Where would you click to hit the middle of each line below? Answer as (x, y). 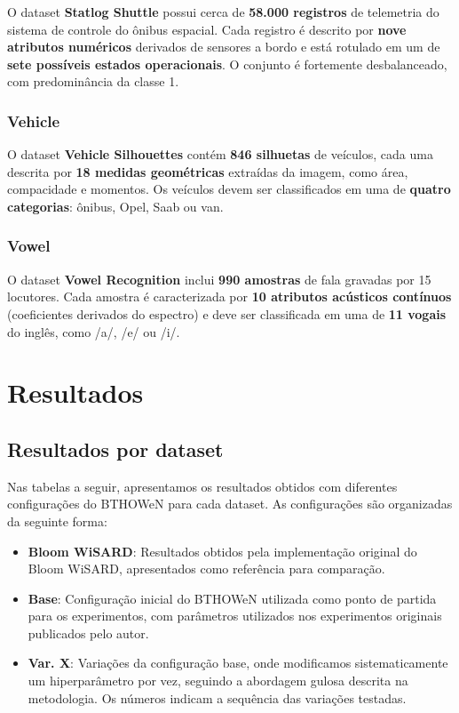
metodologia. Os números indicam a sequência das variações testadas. (217, 697)
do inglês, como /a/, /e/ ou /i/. (94, 331)
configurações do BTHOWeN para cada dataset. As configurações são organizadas (230, 504)
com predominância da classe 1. (93, 81)
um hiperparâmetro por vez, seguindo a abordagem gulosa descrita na (218, 681)
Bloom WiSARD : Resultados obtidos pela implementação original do (222, 551)
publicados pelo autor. (88, 633)
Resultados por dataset (115, 449)
